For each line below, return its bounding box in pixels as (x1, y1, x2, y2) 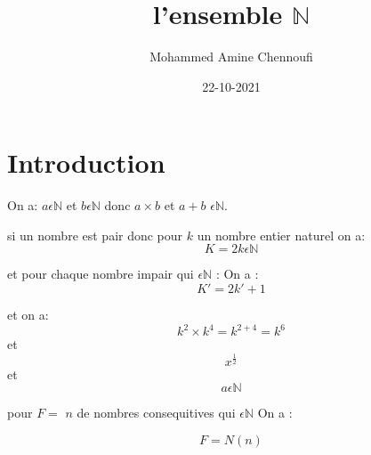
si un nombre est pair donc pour (7, 225, 183, 244)
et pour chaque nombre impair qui (7, 264, 194, 283)
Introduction (7, 144, 165, 181)
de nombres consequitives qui (77, 403, 236, 422)
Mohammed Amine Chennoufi (149, 47, 313, 66)
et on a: (7, 305, 49, 324)
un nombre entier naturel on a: (197, 225, 366, 244)
